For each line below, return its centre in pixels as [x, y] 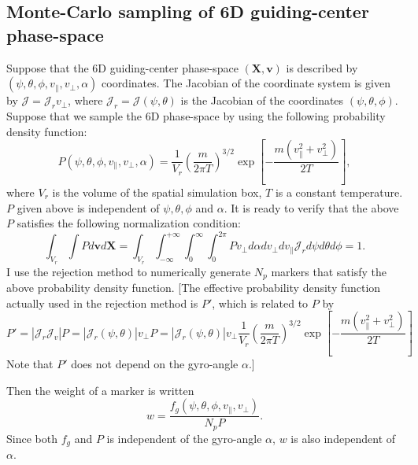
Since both [32, 438]
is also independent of [343, 438]
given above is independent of [88, 207]
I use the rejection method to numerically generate [129, 271]
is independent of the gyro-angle [184, 438]
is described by [322, 67]
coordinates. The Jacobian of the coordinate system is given [246, 83]
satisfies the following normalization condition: [129, 223]
